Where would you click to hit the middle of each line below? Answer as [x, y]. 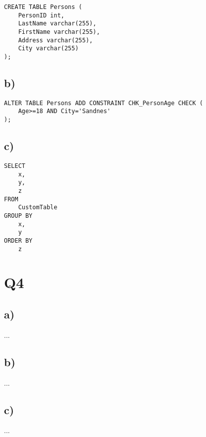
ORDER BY [18, 240]
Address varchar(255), [55, 40]
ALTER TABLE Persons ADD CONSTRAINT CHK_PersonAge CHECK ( [103, 103]
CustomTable [38, 208]
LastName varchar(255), [57, 24]
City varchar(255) [48, 49]
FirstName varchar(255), [59, 32]
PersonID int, [41, 15]
